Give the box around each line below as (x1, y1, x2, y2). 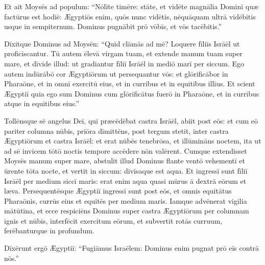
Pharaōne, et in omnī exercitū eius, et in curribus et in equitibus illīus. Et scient (4, 78, 255, 89)
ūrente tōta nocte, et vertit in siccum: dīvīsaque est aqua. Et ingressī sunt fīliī (4, 165, 248, 176)
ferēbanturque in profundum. (4, 225, 94, 236)
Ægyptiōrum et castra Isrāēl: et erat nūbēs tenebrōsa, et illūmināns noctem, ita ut (4, 135, 261, 146)
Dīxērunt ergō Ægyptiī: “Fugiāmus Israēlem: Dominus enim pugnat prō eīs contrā (4, 243, 259, 253)
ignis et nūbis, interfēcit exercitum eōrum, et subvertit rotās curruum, (4, 215, 223, 226)
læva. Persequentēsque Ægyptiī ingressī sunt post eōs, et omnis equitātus (4, 185, 232, 196)
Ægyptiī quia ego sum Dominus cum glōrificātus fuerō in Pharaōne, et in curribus (4, 88, 259, 99)
